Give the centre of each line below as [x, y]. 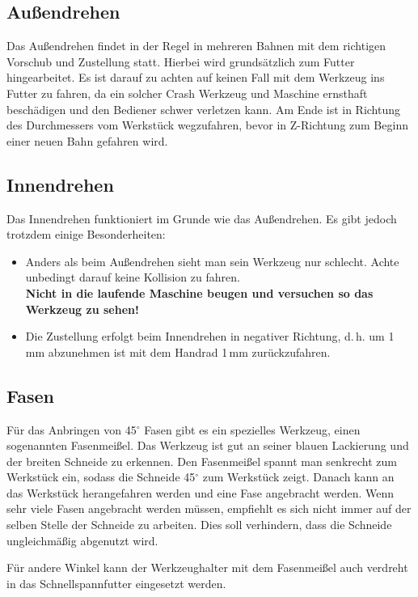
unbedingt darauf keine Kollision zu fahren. [133, 277]
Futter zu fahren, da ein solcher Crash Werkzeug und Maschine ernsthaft [187, 93]
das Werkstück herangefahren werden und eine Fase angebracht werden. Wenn [201, 492]
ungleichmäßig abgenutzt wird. [82, 540]
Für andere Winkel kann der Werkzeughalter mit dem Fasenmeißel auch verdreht [207, 567]
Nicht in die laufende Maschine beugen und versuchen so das [199, 292]
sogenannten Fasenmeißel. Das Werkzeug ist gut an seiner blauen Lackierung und [208, 445]
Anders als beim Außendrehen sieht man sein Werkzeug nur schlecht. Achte [212, 261]
